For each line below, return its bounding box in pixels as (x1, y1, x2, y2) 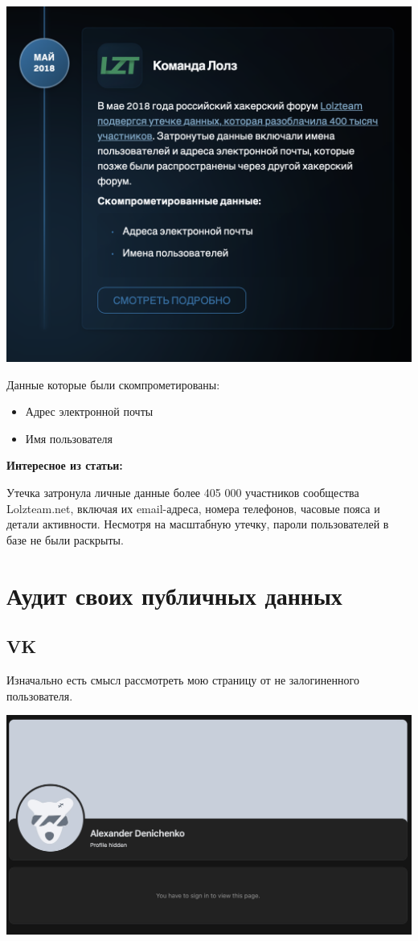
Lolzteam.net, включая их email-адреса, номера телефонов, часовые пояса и (6, 499, 380, 516)
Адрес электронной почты (25, 403, 154, 420)
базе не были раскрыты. (6, 531, 124, 548)
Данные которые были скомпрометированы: (6, 376, 220, 392)
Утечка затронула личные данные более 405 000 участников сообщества (6, 483, 359, 500)
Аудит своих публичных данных (6, 578, 342, 611)
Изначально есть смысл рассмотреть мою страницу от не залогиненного (6, 671, 359, 688)
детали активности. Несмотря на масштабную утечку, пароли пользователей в (6, 516, 389, 532)
